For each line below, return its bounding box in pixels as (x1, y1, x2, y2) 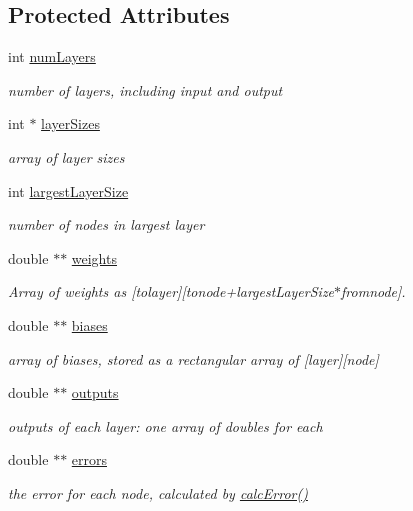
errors (71, 449, 107, 470)
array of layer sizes (8, 146, 125, 167)
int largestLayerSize (8, 180, 129, 201)
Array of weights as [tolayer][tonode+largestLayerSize (8, 281, 335, 302)
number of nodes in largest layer (8, 214, 205, 235)
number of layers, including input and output (8, 79, 283, 100)
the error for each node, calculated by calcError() (8, 482, 308, 503)
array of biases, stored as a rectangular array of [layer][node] (8, 348, 379, 369)
